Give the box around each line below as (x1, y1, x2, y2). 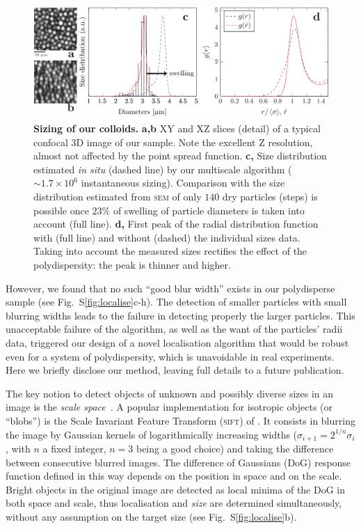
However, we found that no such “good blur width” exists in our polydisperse (6, 281, 335, 295)
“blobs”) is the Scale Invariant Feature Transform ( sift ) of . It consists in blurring (6, 413, 355, 427)
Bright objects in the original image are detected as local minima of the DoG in (6, 482, 346, 496)
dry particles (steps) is (222, 189, 318, 204)
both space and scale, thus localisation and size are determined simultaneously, (6, 496, 342, 510)
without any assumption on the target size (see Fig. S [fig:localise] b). (6, 509, 297, 523)
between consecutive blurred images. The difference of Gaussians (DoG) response (6, 455, 351, 469)
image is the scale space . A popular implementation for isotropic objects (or (6, 400, 332, 414)
